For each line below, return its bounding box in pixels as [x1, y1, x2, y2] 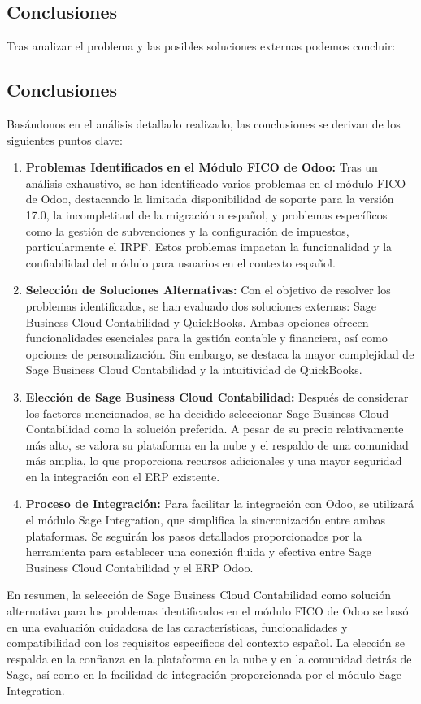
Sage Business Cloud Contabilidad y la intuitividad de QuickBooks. [25, 361, 362, 378]
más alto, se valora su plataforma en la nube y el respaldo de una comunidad [25, 436, 409, 453]
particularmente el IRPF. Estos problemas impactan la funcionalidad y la [25, 238, 393, 255]
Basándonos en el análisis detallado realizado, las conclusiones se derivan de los [7, 115, 401, 132]
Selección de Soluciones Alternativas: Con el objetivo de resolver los [25, 281, 391, 298]
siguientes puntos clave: [7, 131, 123, 148]
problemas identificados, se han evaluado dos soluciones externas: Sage [25, 297, 376, 314]
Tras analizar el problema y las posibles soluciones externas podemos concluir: [7, 37, 396, 54]
